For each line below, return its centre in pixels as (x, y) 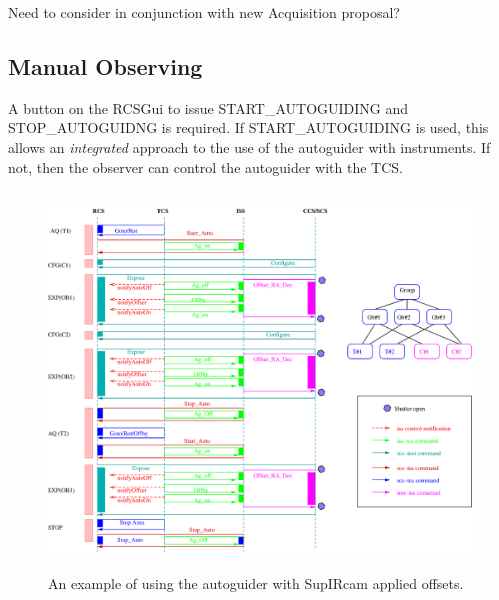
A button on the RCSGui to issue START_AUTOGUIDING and (208, 107)
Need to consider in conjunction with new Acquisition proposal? (204, 12)
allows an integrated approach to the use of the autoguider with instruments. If (249, 146)
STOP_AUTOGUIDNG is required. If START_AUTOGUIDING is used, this (248, 127)
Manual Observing (105, 65)
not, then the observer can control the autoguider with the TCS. (205, 166)
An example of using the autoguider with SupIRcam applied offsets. (256, 582)
